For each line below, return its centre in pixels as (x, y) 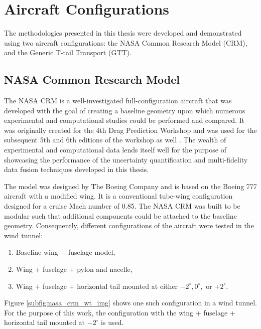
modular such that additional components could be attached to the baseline (120, 215)
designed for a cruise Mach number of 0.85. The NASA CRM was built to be (122, 206)
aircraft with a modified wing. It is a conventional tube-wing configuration (118, 196)
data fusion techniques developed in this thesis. (77, 169)
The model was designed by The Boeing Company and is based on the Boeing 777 (130, 186)
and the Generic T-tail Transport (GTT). (68, 52)
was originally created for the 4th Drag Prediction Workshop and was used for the (130, 130)
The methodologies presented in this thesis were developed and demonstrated (123, 33)
